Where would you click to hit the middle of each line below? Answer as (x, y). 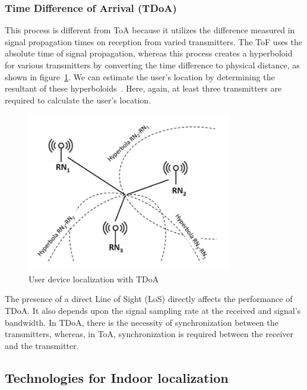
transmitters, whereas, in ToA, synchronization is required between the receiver (149, 334)
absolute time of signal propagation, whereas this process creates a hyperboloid (149, 53)
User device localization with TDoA (94, 279)
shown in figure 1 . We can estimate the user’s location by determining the (140, 76)
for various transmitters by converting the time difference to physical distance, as (152, 65)
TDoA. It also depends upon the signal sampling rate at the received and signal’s (153, 310)
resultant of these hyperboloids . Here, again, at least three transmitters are (143, 88)
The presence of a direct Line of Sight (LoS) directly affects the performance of (149, 299)
